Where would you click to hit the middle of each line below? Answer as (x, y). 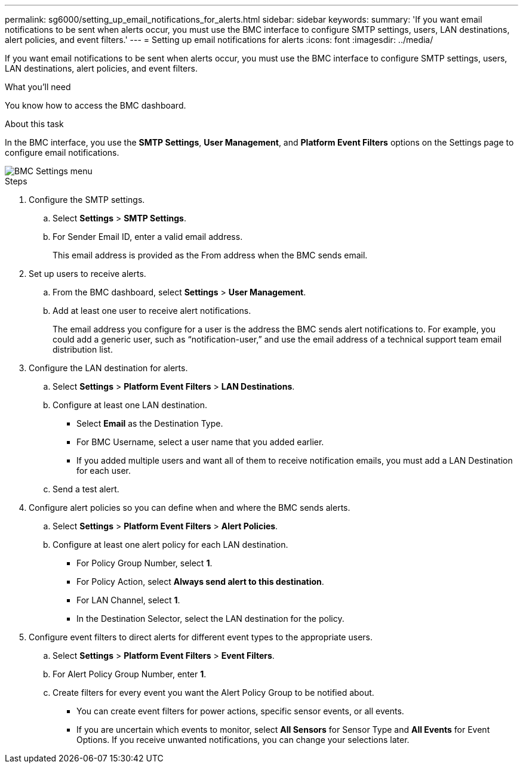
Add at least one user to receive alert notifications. (152, 311)
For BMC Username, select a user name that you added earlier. (200, 442)
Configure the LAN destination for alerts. (108, 368)
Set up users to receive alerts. (87, 274)
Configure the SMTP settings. (87, 200)
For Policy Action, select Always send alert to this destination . (200, 582)
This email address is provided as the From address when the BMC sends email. (210, 255)
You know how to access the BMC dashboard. (96, 105)
